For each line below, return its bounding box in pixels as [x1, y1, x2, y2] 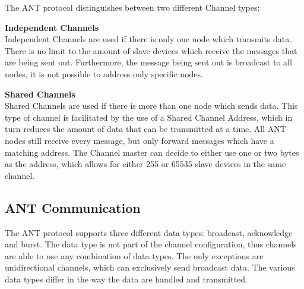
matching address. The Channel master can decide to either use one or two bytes [5, 146, 299, 158]
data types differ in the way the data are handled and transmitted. [5, 272, 248, 285]
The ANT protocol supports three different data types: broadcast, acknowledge [5, 226, 293, 238]
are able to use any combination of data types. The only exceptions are [5, 249, 264, 262]
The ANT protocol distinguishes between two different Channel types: [5, 1, 260, 13]
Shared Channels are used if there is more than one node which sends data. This [5, 99, 298, 112]
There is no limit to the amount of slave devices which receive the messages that [5, 44, 297, 56]
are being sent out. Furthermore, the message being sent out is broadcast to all [5, 56, 292, 68]
